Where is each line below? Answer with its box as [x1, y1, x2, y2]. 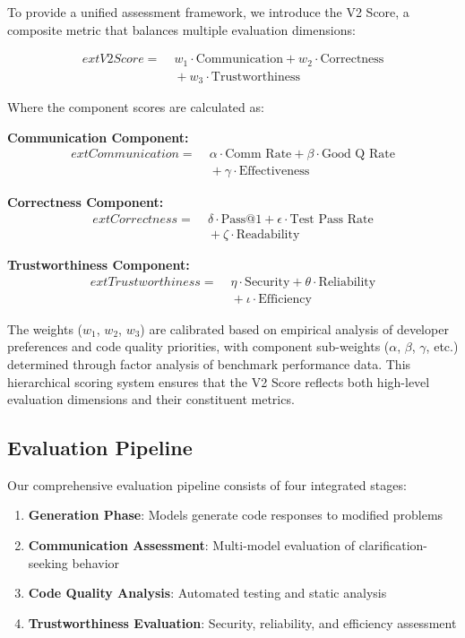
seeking [28, 553, 68, 572]
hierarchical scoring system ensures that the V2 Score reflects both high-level [7, 372, 430, 391]
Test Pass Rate [289, 213, 374, 227]
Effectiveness [238, 165, 310, 178]
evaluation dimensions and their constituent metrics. [7, 390, 295, 409]
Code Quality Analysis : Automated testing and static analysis [28, 583, 387, 602]
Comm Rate [225, 148, 292, 161]
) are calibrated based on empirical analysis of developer [140, 319, 449, 338]
